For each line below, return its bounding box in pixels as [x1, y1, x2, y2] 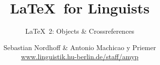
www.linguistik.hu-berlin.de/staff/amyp [21, 52, 139, 62]
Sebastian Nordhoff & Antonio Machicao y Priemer [3, 42, 156, 52]
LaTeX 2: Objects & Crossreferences [25, 26, 135, 36]
